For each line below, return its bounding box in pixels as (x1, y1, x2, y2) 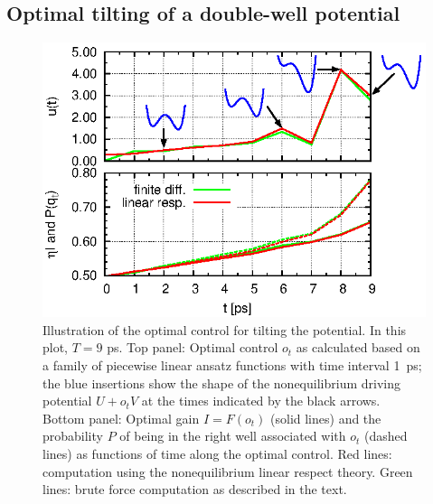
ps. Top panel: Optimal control (107, 338, 278, 357)
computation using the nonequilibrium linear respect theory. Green (42, 462, 413, 481)
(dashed (363, 426, 408, 445)
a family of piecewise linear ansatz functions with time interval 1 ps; (42, 355, 422, 374)
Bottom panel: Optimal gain (42, 408, 200, 427)
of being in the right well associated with (119, 426, 346, 445)
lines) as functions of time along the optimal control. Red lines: (42, 443, 392, 462)
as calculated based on (296, 338, 420, 357)
